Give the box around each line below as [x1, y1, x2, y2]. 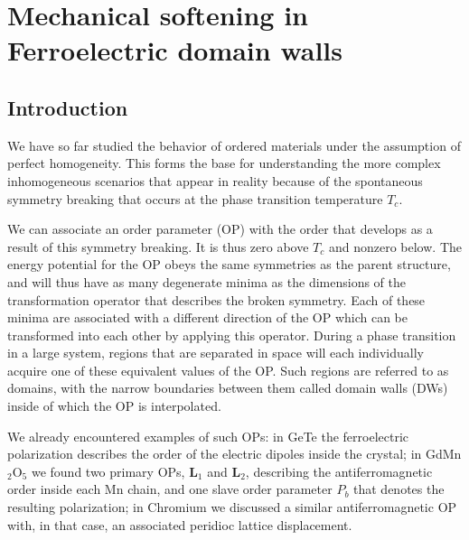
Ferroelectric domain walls [7, 32, 343, 69]
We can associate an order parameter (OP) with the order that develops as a [7, 219, 433, 238]
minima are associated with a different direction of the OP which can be [7, 308, 408, 327]
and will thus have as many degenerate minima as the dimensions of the [7, 272, 406, 291]
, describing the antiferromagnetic [245, 461, 433, 480]
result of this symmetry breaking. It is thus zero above [7, 237, 309, 256]
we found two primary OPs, [31, 461, 185, 480]
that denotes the [353, 479, 445, 498]
